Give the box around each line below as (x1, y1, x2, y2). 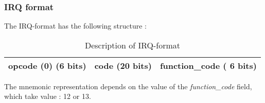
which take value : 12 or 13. (4, 91, 91, 101)
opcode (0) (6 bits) (8, 59, 86, 71)
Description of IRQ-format (84, 39, 180, 51)
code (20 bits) (94, 59, 152, 71)
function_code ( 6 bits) (160, 59, 257, 71)
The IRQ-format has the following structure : (4, 20, 147, 31)
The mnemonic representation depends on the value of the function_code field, (4, 81, 252, 91)
